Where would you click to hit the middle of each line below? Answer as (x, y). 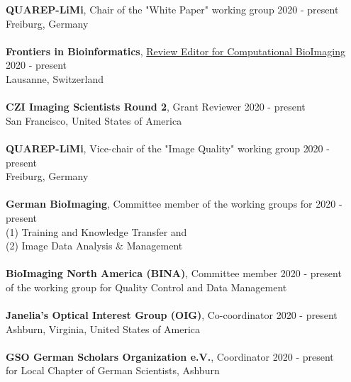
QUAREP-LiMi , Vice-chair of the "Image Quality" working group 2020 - (168, 148)
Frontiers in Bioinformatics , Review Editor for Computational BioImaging (175, 51)
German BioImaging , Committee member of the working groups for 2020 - (174, 204)
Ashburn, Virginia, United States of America (103, 328)
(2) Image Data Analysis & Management (94, 246)
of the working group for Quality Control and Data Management (146, 287)
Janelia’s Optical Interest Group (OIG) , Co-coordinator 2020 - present (172, 315)
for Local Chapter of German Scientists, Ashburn (113, 370)
